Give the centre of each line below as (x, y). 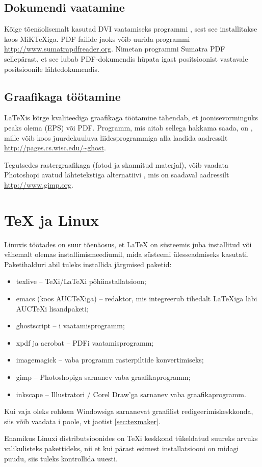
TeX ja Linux (51, 219)
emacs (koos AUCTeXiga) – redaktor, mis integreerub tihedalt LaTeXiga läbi (137, 299)
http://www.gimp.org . (39, 184)
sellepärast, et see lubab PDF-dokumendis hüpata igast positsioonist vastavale (126, 58)
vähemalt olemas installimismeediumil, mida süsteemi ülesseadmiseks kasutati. (127, 254)
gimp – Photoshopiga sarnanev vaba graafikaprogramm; (103, 377)
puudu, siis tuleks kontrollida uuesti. (61, 458)
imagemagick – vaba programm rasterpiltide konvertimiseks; (110, 360)
